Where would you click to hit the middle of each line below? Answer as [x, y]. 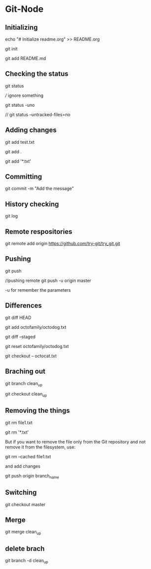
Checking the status [37, 74]
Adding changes [31, 130]
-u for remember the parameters [38, 290]
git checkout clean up [26, 395]
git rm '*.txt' [17, 432]
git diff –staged [20, 337]
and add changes [23, 466]
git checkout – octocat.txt [31, 356]
